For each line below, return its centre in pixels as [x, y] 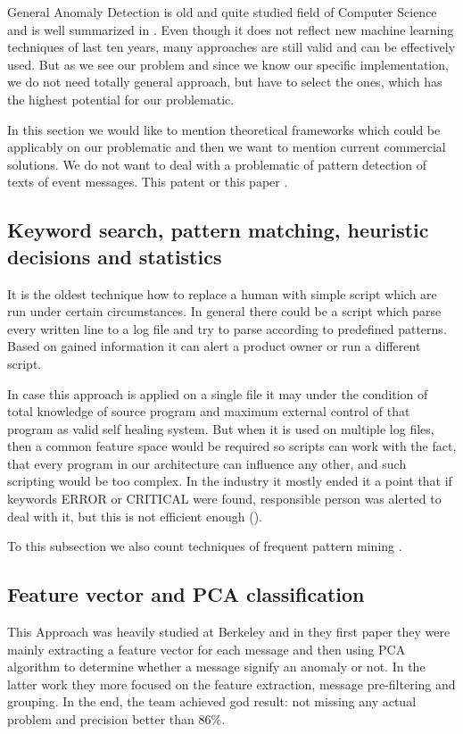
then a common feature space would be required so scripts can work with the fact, [232, 446]
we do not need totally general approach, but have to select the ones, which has [225, 82]
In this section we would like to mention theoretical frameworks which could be [224, 129]
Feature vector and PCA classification [186, 594]
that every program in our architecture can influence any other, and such [207, 463]
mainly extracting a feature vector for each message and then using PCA [207, 649]
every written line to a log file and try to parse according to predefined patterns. [227, 328]
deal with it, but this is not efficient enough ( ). [135, 516]
